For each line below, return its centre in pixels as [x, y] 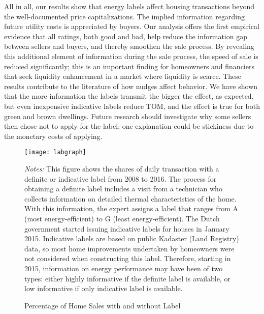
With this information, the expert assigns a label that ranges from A [131, 208]
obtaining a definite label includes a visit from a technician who [123, 189]
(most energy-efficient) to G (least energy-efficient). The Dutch [122, 218]
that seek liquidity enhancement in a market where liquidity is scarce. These [123, 76]
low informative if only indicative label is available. [104, 288]
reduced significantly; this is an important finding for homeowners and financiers [129, 66]
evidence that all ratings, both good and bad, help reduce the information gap [126, 36]
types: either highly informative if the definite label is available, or [127, 278]
